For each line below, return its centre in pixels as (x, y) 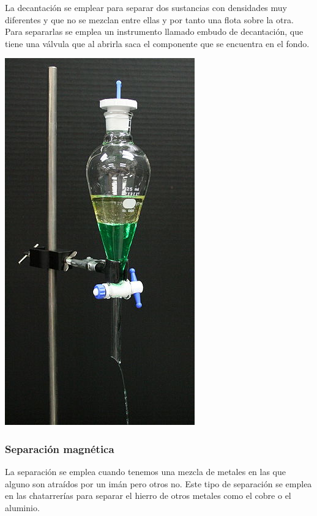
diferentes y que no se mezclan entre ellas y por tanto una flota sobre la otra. (149, 19)
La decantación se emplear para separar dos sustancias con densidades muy (146, 7)
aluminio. (22, 507)
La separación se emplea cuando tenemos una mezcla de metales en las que (146, 472)
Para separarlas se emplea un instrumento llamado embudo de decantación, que (154, 31)
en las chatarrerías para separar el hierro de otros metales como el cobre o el (148, 496)
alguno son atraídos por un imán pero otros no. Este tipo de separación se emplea (158, 483)
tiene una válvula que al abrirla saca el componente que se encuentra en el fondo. (157, 43)
